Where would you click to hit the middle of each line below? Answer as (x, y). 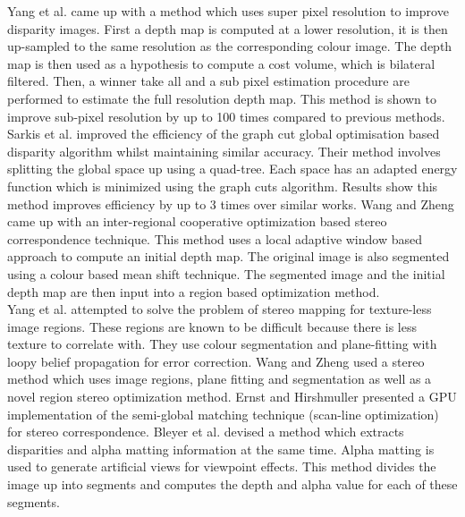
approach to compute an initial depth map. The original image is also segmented (228, 256)
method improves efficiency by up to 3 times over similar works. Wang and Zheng (231, 203)
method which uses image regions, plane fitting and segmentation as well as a (220, 379)
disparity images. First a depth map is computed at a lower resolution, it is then (228, 28)
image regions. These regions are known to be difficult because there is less (212, 326)
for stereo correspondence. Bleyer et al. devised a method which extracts (206, 432)
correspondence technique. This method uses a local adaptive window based (215, 238)
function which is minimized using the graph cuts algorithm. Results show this (223, 186)
